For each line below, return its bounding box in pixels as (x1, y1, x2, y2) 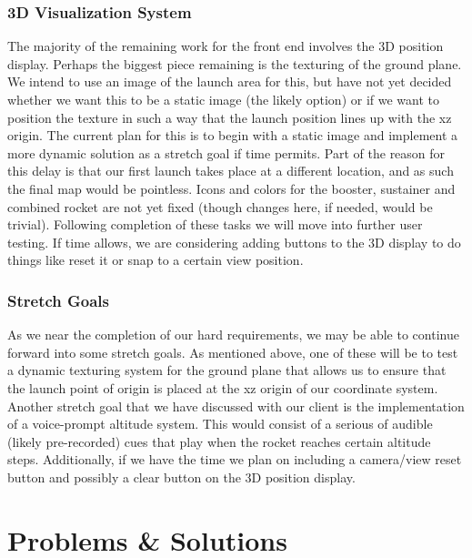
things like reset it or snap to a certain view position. (7, 250, 304, 269)
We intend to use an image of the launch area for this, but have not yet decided (7, 72, 452, 91)
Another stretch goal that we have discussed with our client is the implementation (7, 396, 465, 415)
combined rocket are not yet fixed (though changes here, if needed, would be (7, 197, 433, 216)
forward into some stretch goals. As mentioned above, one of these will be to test (7, 342, 458, 361)
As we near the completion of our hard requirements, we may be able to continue (7, 325, 459, 344)
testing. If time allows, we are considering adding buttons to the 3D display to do (7, 232, 461, 251)
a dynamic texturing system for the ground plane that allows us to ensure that (7, 360, 447, 380)
